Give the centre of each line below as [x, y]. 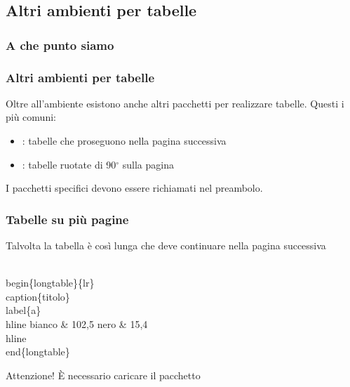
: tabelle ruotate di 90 [69, 164]
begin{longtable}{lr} [50, 283]
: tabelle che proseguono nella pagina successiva [124, 141]
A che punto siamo [60, 45]
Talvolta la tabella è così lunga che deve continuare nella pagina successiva [166, 245]
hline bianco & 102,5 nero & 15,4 [77, 324]
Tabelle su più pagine [67, 219]
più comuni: [31, 117]
